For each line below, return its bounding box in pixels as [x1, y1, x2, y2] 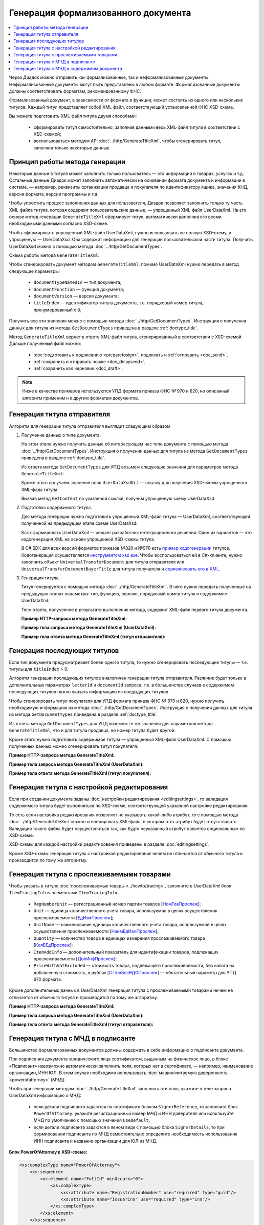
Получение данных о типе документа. [21, 432, 101, 438]
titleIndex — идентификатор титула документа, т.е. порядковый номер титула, [33, 300, 204, 306]
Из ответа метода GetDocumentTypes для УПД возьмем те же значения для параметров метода [9, 720, 213, 726]
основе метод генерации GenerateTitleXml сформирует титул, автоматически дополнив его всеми [9, 214, 222, 220]
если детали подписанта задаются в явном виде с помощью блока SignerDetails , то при [33, 1124, 225, 1130]
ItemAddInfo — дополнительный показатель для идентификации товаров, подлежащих [33, 949, 219, 955]
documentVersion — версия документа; [33, 293, 119, 299]
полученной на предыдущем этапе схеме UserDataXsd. [21, 520, 138, 526]
